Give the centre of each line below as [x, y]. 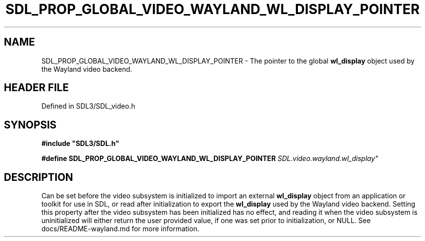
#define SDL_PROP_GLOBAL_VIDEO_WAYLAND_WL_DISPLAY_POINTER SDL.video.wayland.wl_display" [210, 159]
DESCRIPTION [39, 177]
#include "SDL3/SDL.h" [80, 144]
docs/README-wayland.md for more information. [120, 229]
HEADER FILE [36, 88]
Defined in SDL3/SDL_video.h [88, 106]
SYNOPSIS [30, 125]
